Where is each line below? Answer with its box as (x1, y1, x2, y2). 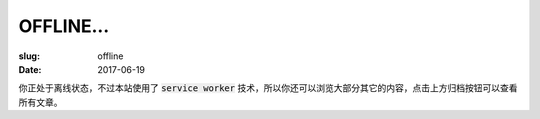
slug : (18, 50, 40, 62)
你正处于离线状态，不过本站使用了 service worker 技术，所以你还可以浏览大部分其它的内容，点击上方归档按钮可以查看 (18, 82, 518, 94)
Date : (18, 63, 42, 75)
